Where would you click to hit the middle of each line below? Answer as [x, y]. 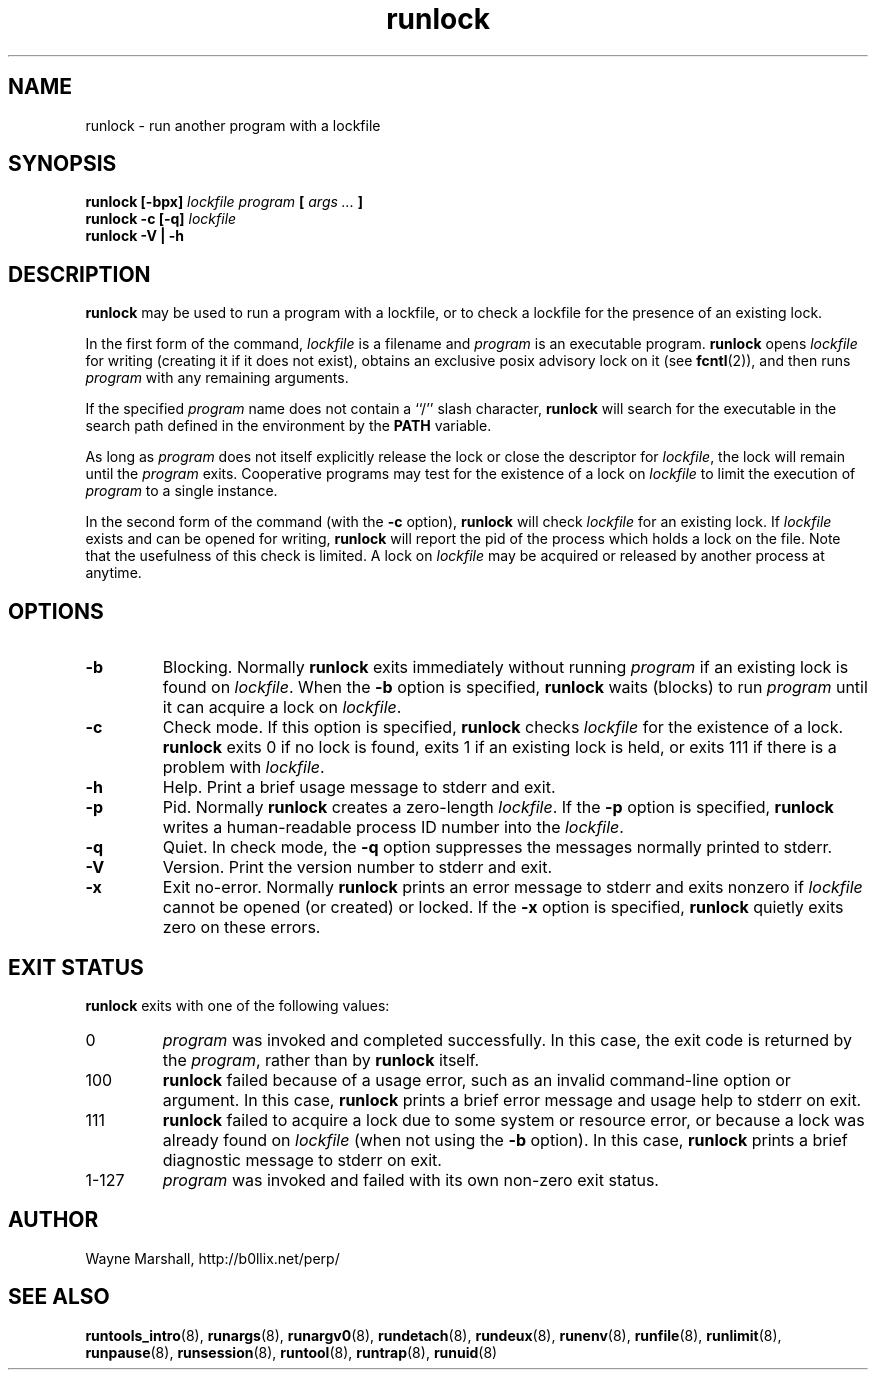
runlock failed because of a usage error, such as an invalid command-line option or [476, 1079]
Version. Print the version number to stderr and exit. [357, 867]
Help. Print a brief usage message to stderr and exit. [359, 787]
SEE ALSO [59, 1297]
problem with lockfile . [243, 767]
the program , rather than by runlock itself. [321, 1059]
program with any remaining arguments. [217, 378]
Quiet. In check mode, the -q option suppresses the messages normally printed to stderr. [497, 847]
